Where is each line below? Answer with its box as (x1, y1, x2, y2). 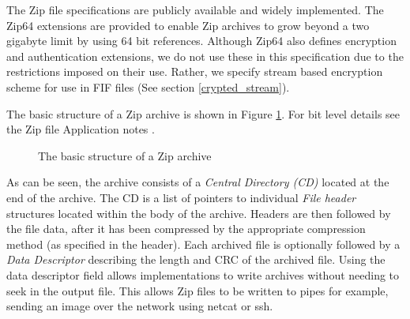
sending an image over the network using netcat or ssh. (6, 298, 273, 314)
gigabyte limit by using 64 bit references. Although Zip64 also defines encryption (6, 32, 397, 49)
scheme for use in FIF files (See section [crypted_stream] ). (6, 78, 290, 95)
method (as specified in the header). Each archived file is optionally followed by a (6, 235, 401, 252)
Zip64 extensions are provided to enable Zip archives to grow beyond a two (6, 17, 370, 33)
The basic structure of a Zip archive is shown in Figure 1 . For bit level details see (6, 105, 401, 122)
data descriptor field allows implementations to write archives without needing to (6, 266, 400, 283)
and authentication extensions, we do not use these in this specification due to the (6, 47, 404, 64)
